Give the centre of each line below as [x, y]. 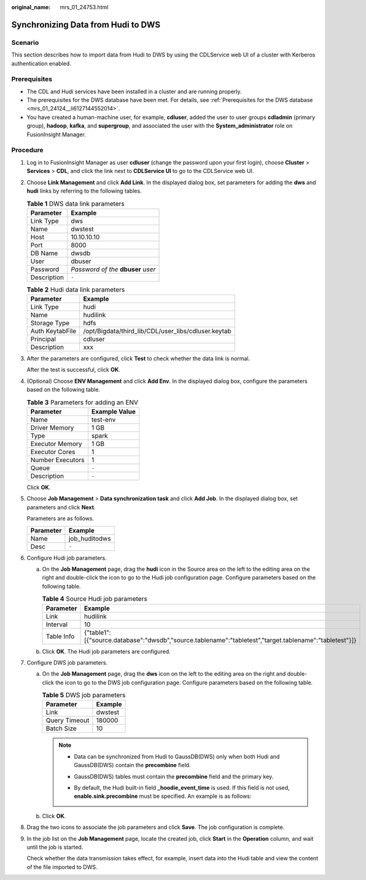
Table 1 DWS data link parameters [76, 204]
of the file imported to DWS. [62, 867]
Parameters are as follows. [60, 519]
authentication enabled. [41, 63]
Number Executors [57, 460]
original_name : [31, 7]
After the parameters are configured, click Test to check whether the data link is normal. [138, 358]
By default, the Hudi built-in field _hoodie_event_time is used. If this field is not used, [182, 788]
